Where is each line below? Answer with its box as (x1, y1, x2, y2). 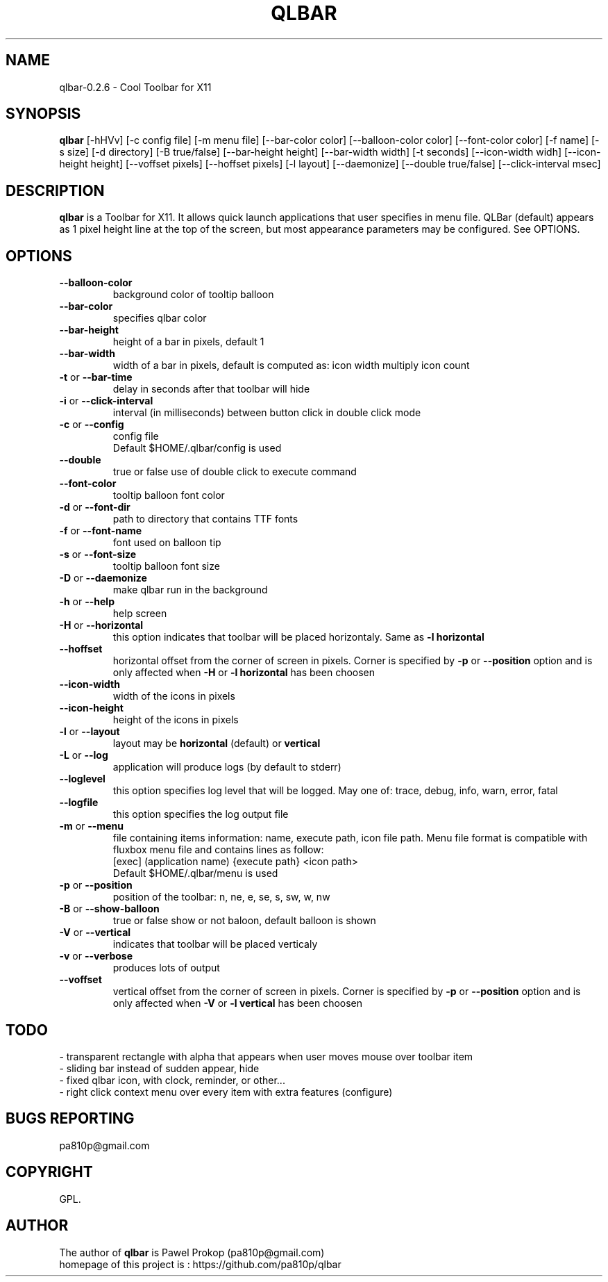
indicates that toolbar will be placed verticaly (112, 938, 318, 951)
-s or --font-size (59, 548, 137, 561)
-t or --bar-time (59, 371, 133, 384)
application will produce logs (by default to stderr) (112, 761, 341, 773)
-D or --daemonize (59, 572, 147, 584)
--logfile (59, 796, 99, 809)
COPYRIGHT (6, 1163, 93, 1181)
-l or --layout (59, 725, 120, 738)
